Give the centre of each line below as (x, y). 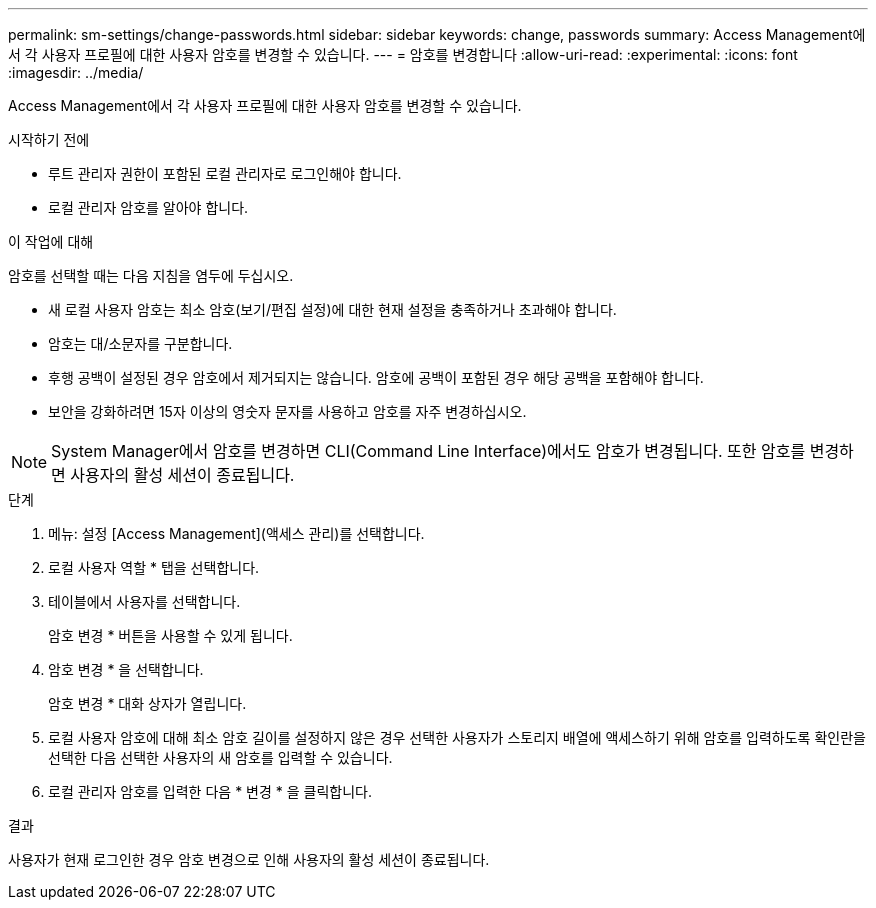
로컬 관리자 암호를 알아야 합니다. (148, 207)
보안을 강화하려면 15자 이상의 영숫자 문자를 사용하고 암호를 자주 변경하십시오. (287, 411)
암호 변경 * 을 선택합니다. (126, 669)
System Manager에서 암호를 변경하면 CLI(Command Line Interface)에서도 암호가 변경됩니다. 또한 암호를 (428, 451)
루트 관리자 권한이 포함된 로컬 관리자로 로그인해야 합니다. (225, 173)
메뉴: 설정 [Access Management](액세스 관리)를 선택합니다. (236, 533)
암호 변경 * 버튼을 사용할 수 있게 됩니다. (170, 635)
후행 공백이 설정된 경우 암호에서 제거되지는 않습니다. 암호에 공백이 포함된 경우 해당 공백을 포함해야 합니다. (376, 377)
